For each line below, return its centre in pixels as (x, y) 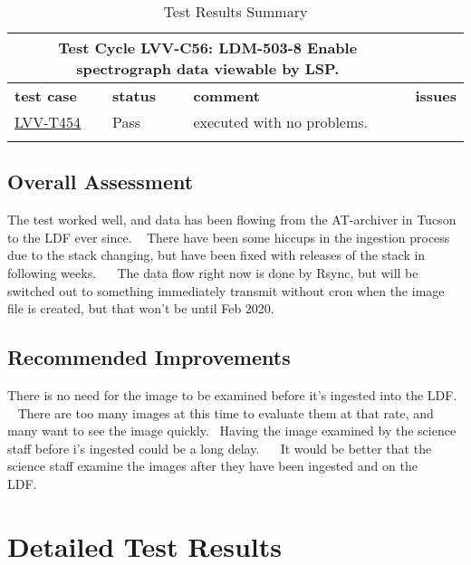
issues (436, 96)
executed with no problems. (281, 122)
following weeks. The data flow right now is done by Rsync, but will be (213, 272)
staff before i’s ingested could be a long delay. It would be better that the (220, 448)
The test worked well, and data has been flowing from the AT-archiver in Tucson (232, 220)
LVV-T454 (48, 122)
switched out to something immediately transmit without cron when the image (226, 290)
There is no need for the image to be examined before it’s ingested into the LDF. (232, 394)
